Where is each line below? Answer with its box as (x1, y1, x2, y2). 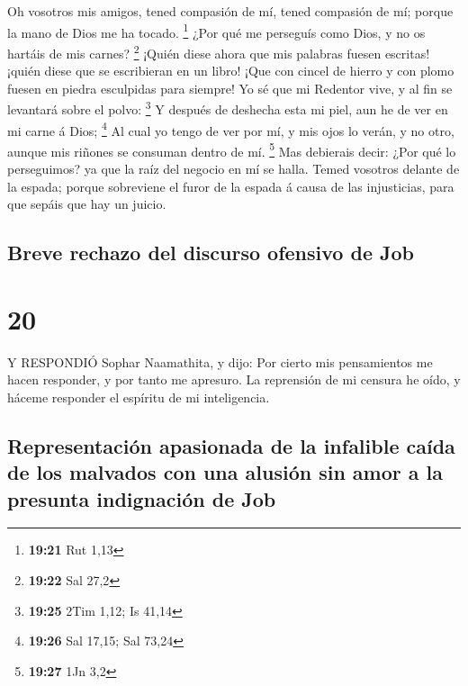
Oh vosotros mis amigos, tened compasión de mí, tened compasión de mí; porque (7, 2, 454, 20)
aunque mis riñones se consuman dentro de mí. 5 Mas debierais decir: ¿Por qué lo (7, 139, 456, 160)
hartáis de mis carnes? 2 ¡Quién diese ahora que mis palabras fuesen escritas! (7, 41, 430, 62)
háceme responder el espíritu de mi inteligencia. (7, 387, 270, 406)
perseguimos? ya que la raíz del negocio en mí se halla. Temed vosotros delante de (7, 159, 460, 178)
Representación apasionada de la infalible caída (7, 431, 455, 459)
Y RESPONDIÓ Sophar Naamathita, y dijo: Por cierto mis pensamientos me (7, 352, 433, 371)
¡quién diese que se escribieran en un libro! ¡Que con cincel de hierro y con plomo (7, 61, 454, 80)
